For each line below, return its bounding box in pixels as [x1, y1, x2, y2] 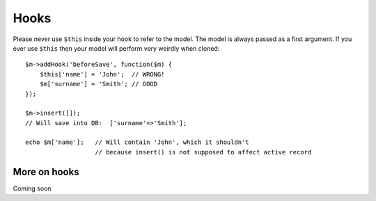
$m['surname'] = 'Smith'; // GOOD [39, 80, 158, 88]
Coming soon [13, 184, 52, 193]
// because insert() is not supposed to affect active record [95, 148, 312, 156]
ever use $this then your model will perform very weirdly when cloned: [13, 44, 220, 52]
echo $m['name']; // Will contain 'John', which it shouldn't [25, 138, 250, 146]
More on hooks [13, 166, 79, 177]
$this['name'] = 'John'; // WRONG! [39, 70, 165, 78]
